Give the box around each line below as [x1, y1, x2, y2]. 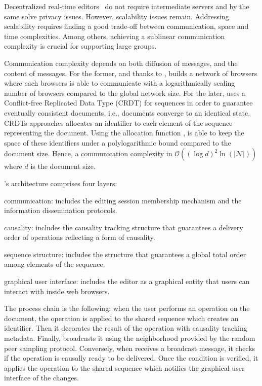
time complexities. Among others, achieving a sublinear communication [4, 30, 225, 41]
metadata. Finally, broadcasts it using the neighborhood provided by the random [4, 333, 255, 343]
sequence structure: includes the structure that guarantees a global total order [4, 249, 246, 259]
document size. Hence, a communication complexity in [4, 148, 172, 159]
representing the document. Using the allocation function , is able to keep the [4, 127, 244, 138]
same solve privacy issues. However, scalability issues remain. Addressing [4, 11, 229, 21]
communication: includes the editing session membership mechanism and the [4, 195, 242, 205]
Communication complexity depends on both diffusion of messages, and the [4, 57, 238, 68]
